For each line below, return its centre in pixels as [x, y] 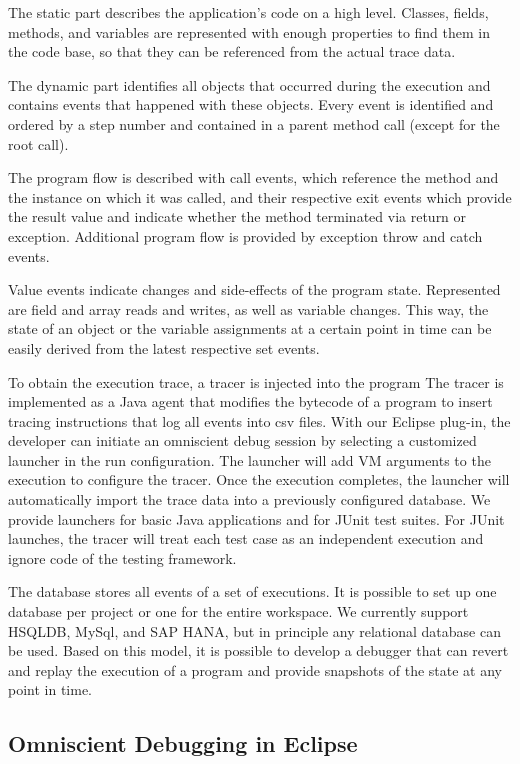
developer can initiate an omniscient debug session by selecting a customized [242, 440]
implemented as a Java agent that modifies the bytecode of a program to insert [250, 401]
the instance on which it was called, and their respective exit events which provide [260, 196]
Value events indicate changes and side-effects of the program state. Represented [254, 289]
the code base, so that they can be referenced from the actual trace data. [232, 51]
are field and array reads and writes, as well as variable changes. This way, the [248, 308]
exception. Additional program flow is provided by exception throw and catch [245, 235]
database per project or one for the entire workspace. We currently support [238, 611]
